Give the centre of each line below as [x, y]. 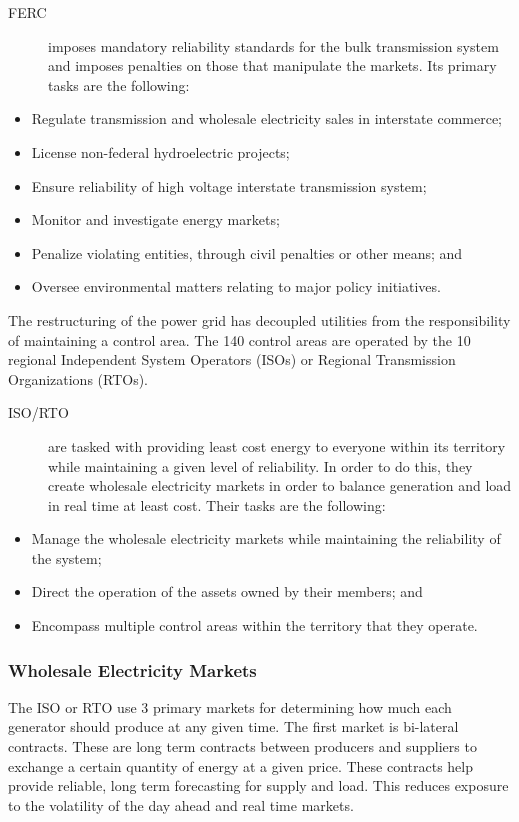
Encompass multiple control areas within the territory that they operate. [254, 625]
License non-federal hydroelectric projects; [160, 151]
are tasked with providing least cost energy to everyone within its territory [277, 445]
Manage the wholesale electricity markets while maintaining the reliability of [266, 538]
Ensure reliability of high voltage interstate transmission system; [229, 185]
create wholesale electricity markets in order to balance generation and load [280, 485]
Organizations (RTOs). [78, 378]
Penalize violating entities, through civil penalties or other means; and [247, 252]
